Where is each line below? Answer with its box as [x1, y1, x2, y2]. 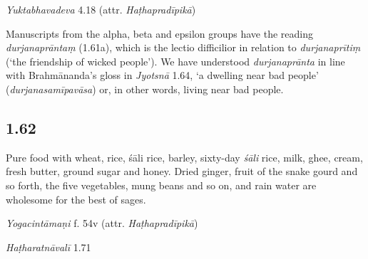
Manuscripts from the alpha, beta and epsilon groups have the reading [6, 26, 314, 41]
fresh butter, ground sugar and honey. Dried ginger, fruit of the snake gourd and [6, 164, 358, 179]
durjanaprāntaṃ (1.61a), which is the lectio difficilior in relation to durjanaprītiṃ [6, 40, 361, 55]
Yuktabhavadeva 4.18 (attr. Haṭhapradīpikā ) [6, 2, 196, 16]
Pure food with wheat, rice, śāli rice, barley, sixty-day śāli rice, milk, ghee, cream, [6, 149, 363, 164]
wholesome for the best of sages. [6, 191, 146, 206]
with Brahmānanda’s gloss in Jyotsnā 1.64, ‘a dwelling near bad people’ [6, 68, 319, 83]
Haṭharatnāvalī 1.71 [6, 239, 91, 254]
